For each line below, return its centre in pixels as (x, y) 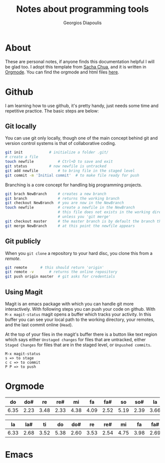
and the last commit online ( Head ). (39, 324)
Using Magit (24, 292)
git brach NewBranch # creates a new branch (56, 194)
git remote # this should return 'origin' (55, 267)
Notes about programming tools (82, 9)
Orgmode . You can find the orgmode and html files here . (62, 72)
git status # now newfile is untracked (56, 166)
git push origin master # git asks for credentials (60, 277)
